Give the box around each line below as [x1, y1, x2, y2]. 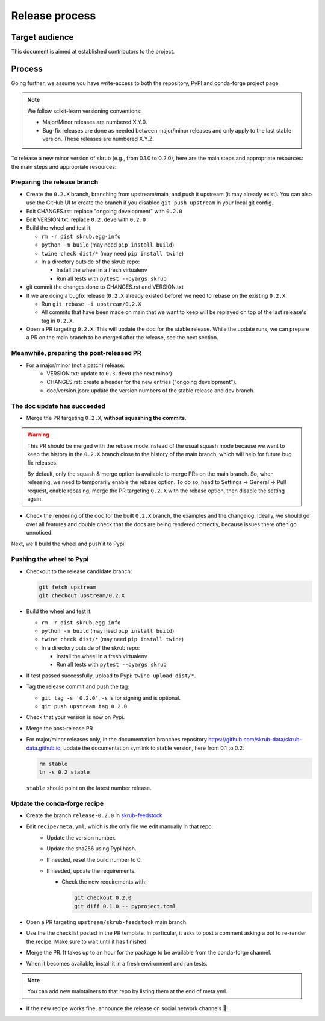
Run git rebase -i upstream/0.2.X [41, 300, 141, 307]
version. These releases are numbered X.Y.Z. [42, 135, 155, 142]
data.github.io [26, 744, 61, 752]
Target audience [11, 32, 74, 42]
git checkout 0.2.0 [74, 894, 132, 901]
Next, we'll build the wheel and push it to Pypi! [11, 540, 126, 547]
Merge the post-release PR [26, 724, 93, 732]
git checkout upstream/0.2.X [39, 592, 125, 599]
